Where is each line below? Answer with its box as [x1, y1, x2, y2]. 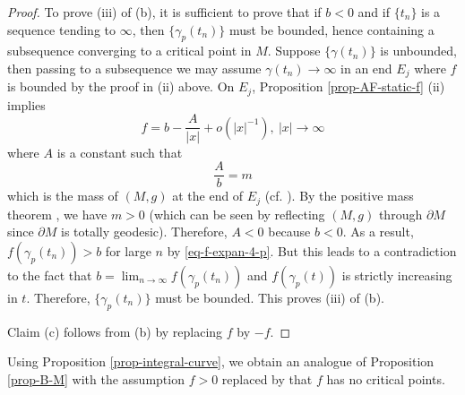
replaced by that [221, 369, 313, 388]
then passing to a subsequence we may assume [7, 58, 262, 77]
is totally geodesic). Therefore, [60, 222, 228, 241]
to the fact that [7, 265, 92, 284]
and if [357, 3, 390, 21]
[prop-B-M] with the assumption [7, 369, 185, 388]
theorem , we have [7, 204, 108, 223]
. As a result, [342, 222, 414, 241]
